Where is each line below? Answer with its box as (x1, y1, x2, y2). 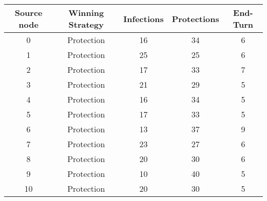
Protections (171, 12, 219, 25)
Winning (68, 7, 104, 18)
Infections (123, 12, 164, 25)
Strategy (68, 18, 104, 30)
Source (14, 7, 43, 18)
